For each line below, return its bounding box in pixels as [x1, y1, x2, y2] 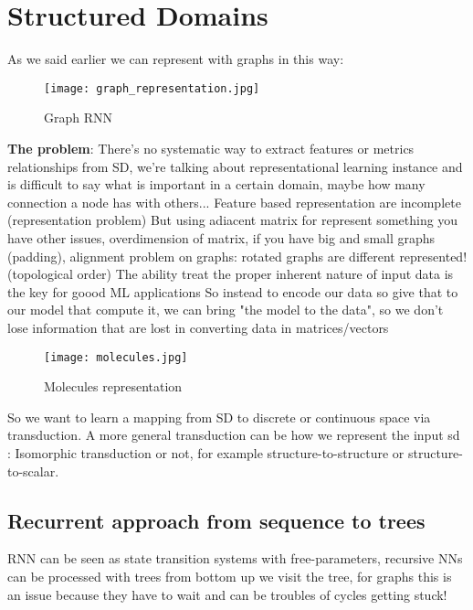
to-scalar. [7, 461, 59, 480]
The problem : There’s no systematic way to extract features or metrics [7, 138, 415, 157]
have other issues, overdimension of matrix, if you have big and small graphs [7, 228, 436, 247]
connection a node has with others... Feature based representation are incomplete [7, 192, 461, 211]
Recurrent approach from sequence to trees [7, 506, 426, 534]
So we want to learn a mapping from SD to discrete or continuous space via [7, 407, 431, 426]
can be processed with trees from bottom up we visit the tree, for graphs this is [7, 566, 452, 585]
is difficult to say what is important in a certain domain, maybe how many [7, 175, 426, 194]
